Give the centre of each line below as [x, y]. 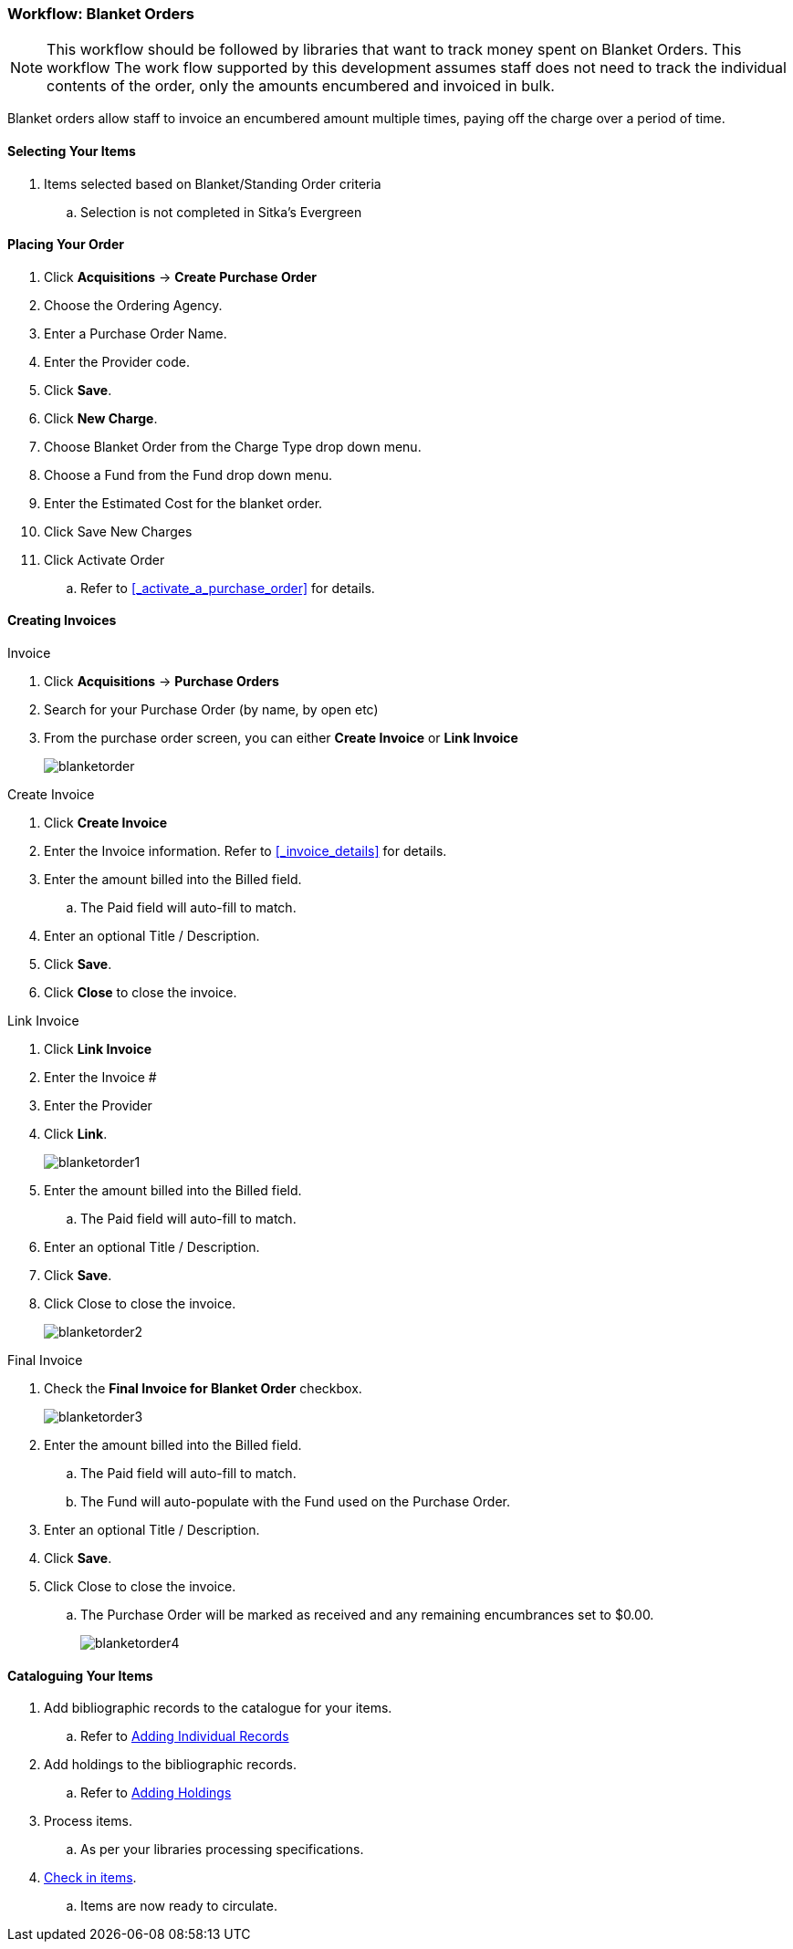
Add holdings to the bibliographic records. [170, 1765]
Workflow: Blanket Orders [101, 14]
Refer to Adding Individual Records [185, 1736]
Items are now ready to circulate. [179, 1906]
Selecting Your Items [72, 151]
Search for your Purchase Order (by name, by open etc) [211, 710]
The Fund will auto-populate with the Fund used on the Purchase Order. [296, 1502]
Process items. [88, 1821]
